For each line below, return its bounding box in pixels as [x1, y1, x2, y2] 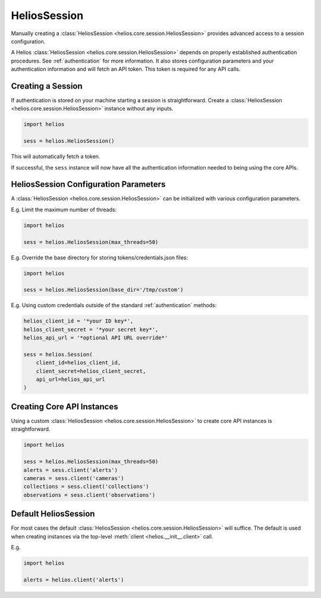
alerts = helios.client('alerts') [23, 576, 124, 583]
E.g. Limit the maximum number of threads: [11, 206, 117, 213]
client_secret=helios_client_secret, [36, 368, 146, 374]
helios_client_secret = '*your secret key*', [23, 326, 159, 333]
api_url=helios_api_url [36, 376, 105, 383]
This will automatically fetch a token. [11, 153, 100, 160]
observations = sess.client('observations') [23, 491, 156, 498]
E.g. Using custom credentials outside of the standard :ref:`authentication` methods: [11, 302, 217, 309]
